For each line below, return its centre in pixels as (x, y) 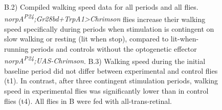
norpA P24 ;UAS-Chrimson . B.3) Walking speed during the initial (105, 60)
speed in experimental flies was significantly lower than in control (106, 91)
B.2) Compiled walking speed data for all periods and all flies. (101, 7)
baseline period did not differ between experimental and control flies (111, 70)
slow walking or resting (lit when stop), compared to (86, 39)
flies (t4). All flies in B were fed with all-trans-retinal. (88, 101)
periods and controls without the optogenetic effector (114, 49)
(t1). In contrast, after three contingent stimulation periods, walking (111, 81)
